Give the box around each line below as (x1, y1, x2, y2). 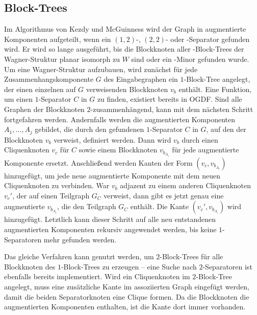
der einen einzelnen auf (4, 83, 76, 94)
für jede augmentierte (172, 144, 239, 155)
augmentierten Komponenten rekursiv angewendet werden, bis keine (4, 224, 217, 235)
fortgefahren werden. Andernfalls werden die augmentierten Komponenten (4, 114, 236, 124)
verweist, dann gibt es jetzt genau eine (104, 190, 224, 200)
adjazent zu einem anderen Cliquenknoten (120, 180, 251, 191)
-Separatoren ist (202, 261, 252, 272)
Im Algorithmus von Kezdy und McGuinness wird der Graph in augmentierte (4, 24, 246, 34)
